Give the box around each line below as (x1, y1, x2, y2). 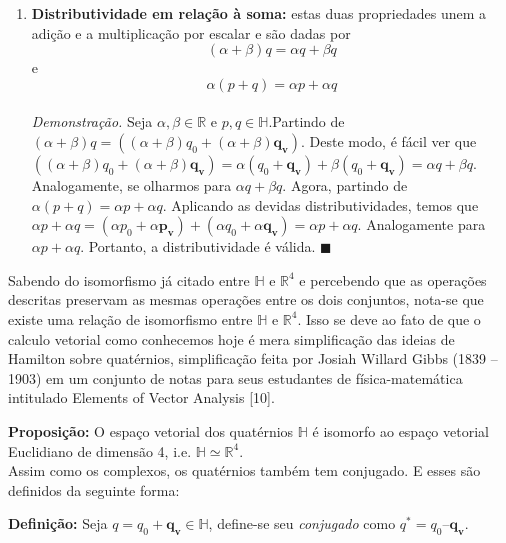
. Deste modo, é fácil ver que (300, 130, 477, 151)
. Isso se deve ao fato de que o (297, 308, 481, 329)
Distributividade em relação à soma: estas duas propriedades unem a (31, 3, 487, 23)
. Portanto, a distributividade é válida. (80, 236, 316, 257)
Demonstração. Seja (31, 111, 153, 132)
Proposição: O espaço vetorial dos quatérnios (8, 420, 294, 441)
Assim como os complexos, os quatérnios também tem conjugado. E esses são (8, 460, 481, 481)
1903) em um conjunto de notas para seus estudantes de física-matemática (8, 367, 463, 388)
